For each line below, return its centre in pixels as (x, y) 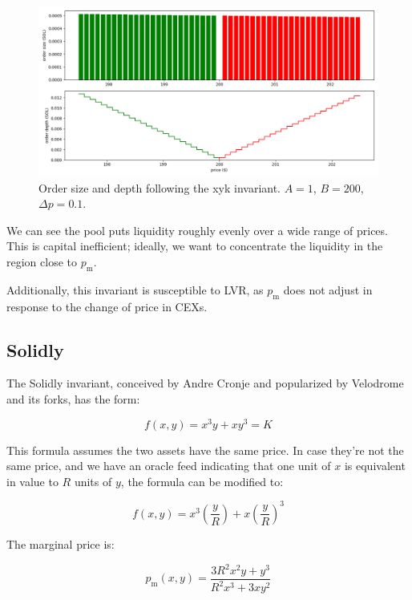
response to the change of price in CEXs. (107, 306)
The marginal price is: (61, 543)
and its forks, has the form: (73, 398)
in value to (32, 481)
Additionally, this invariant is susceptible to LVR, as (135, 289)
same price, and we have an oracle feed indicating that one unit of (169, 466)
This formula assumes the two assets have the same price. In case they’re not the (205, 450)
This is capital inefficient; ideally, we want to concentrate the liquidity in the (195, 246)
